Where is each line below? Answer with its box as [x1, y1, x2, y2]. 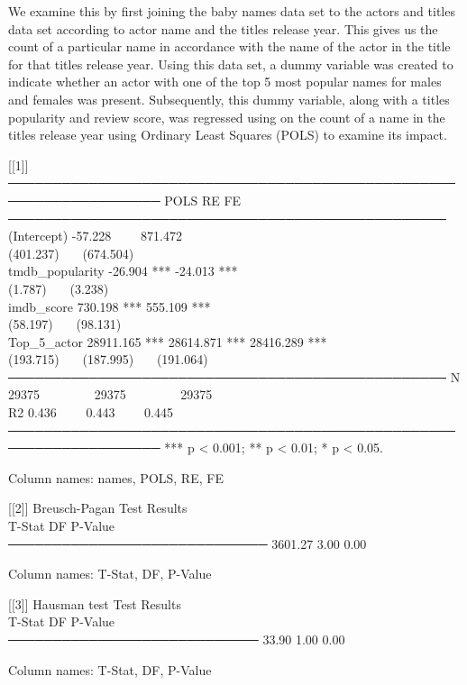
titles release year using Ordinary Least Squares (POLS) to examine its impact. [8, 125, 447, 144]
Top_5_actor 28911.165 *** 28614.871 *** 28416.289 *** [8, 332, 327, 351]
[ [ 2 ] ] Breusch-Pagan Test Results [8, 498, 188, 517]
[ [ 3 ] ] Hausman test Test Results [8, 594, 181, 613]
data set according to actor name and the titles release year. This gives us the [8, 19, 438, 38]
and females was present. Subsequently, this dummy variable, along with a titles [8, 89, 450, 108]
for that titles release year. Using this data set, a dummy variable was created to [8, 54, 453, 73]
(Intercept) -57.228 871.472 [8, 226, 182, 245]
